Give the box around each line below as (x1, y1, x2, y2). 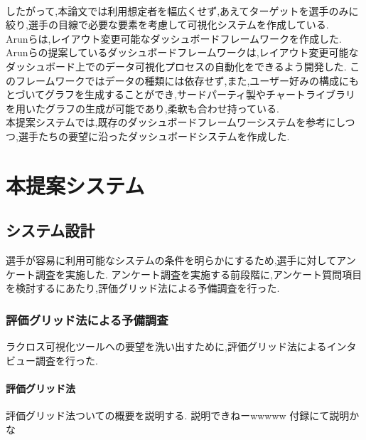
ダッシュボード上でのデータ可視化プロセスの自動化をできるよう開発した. (6, 58, 347, 73)
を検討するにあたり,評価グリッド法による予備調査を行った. (6, 281, 280, 295)
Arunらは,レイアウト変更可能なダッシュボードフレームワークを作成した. (6, 31, 342, 46)
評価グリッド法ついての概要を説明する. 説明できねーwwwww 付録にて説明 (6, 408, 350, 423)
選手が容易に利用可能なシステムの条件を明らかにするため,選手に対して (6, 253, 337, 268)
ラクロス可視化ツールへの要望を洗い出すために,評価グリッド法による (6, 339, 327, 354)
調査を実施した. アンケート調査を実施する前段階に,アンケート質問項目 (35, 266, 362, 281)
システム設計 (6, 219, 95, 241)
